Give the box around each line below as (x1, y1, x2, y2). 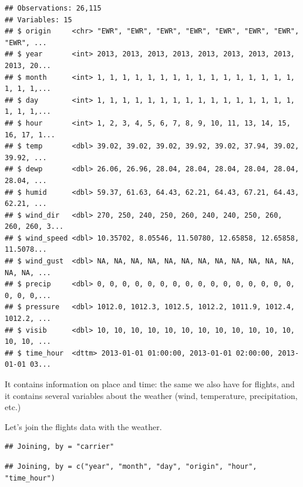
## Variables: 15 (5, 15, 72, 24)
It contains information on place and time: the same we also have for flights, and (5, 378, 295, 390)
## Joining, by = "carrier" (5, 442, 115, 451)
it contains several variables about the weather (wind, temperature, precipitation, (5, 389, 298, 401)
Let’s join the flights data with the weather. (5, 420, 162, 432)
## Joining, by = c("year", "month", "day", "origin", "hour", (5, 462, 257, 471)
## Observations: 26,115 (5, 4, 102, 12)
